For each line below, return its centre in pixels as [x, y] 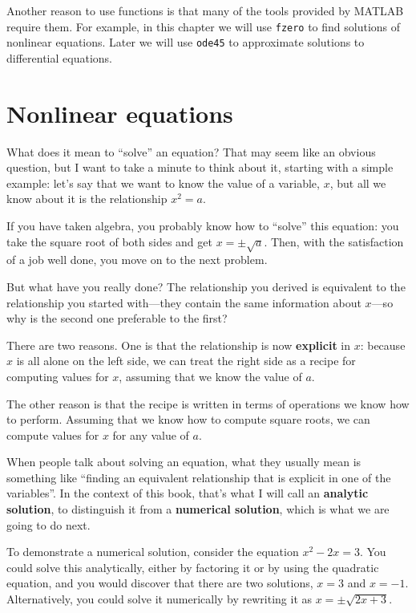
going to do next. [48, 524]
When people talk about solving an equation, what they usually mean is [184, 462]
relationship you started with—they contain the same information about [184, 302]
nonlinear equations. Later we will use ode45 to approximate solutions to [186, 42]
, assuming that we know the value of [210, 376]
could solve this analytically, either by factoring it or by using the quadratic [193, 567]
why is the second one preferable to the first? [117, 318]
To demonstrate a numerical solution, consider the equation [153, 552]
